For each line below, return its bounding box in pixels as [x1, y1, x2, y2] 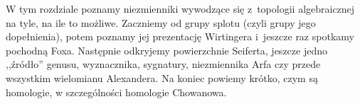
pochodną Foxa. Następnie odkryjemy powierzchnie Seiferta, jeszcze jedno [6, 42, 327, 57]
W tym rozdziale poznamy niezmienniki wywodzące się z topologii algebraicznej [6, 1, 355, 16]
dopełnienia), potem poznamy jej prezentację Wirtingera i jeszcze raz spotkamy [6, 29, 354, 44]
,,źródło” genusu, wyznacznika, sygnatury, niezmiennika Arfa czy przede [6, 57, 321, 71]
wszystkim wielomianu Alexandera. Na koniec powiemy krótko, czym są [6, 70, 318, 85]
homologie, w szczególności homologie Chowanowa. [6, 84, 227, 99]
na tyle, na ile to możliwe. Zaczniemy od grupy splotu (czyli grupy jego [6, 15, 316, 30]
